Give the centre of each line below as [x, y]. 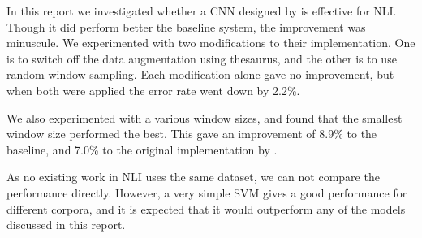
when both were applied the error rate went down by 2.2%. [153, 90]
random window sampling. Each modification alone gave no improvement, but [200, 74]
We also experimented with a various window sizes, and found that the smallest [205, 117]
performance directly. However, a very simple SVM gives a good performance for [207, 192]
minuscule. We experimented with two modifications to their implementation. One [211, 43]
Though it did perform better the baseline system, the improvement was [186, 26]
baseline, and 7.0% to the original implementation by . [142, 149]
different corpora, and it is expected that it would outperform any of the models [206, 208]
